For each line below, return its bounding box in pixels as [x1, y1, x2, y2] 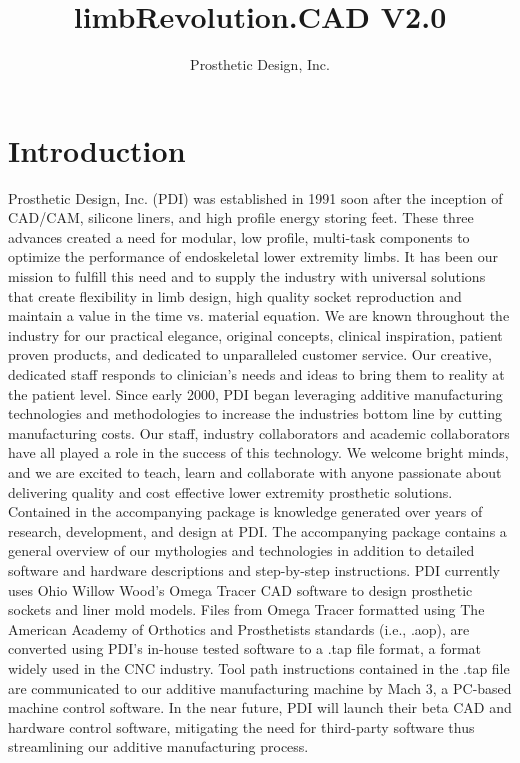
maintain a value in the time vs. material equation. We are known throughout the [8, 305, 510, 326]
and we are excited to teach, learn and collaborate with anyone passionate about [8, 461, 502, 482]
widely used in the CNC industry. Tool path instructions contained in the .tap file [8, 657, 510, 678]
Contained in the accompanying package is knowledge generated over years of [8, 501, 483, 522]
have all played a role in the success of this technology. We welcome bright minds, [8, 442, 509, 463]
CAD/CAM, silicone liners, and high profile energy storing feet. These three [8, 207, 474, 228]
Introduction [8, 129, 186, 170]
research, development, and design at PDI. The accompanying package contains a [8, 520, 507, 541]
